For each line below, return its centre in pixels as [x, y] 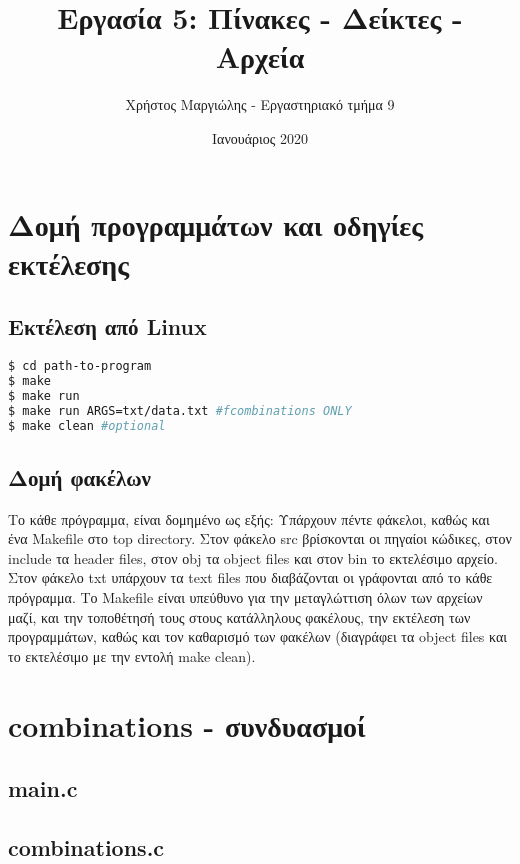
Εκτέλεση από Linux [107, 326]
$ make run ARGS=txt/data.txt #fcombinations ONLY [180, 410]
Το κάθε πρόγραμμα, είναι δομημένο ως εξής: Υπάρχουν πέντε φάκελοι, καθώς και [249, 518]
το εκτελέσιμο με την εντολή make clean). [132, 655]
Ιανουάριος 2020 [260, 137]
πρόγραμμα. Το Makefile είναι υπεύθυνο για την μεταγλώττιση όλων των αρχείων [245, 597]
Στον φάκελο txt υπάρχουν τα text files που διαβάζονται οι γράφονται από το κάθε [250, 577]
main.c [43, 788]
